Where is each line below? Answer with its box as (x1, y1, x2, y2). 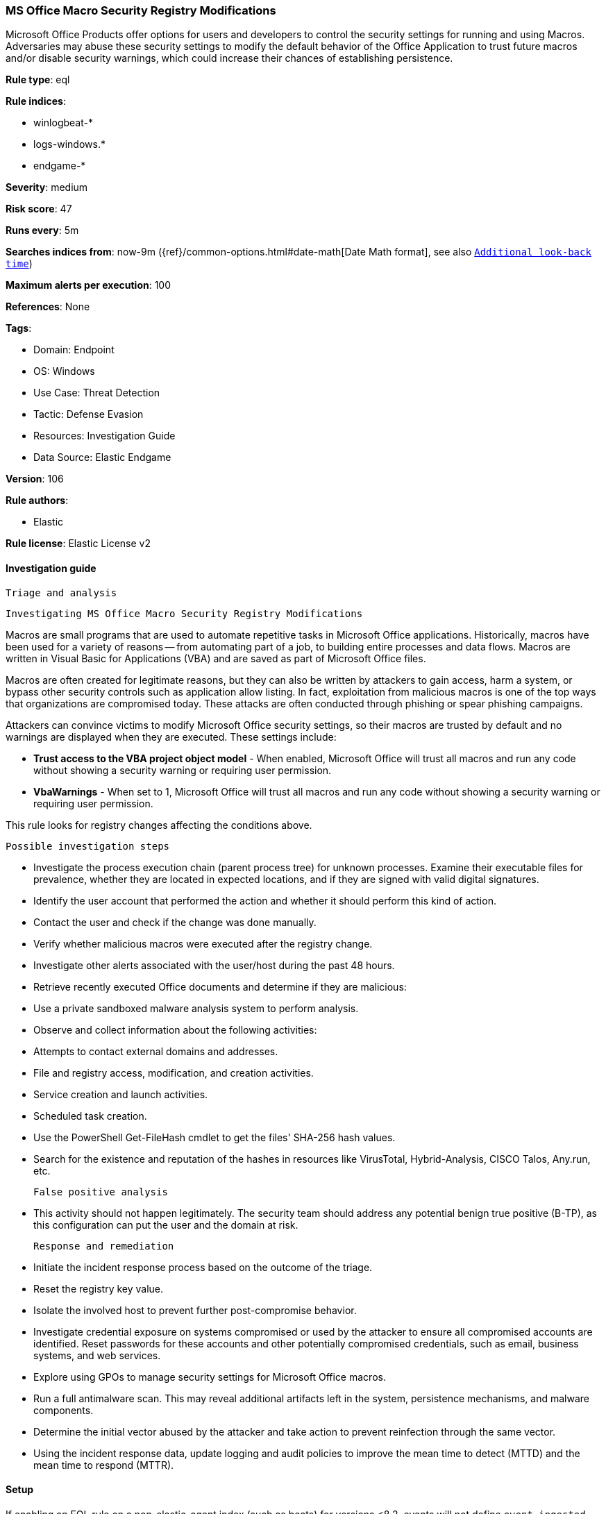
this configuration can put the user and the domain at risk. (33, 1218, 298, 1231)
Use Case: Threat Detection (33, 387, 160, 399)
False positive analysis (33, 1186, 168, 1197)
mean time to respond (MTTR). (33, 1458, 174, 1471)
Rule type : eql (6, 74, 70, 86)
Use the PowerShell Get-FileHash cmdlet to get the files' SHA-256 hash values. (33, 1131, 396, 1143)
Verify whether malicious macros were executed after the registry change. (33, 937, 373, 950)
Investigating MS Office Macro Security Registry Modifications (6, 607, 363, 619)
